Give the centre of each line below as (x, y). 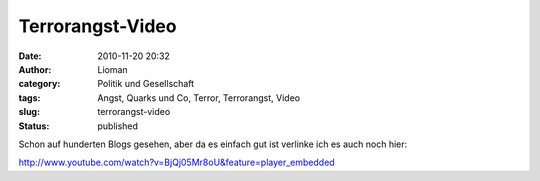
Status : (34, 126)
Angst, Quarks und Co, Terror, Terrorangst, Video (198, 97)
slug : (29, 112)
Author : (35, 69)
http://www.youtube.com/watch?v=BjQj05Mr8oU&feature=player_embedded (176, 162)
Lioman (113, 69)
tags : (29, 97)
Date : (30, 56)
